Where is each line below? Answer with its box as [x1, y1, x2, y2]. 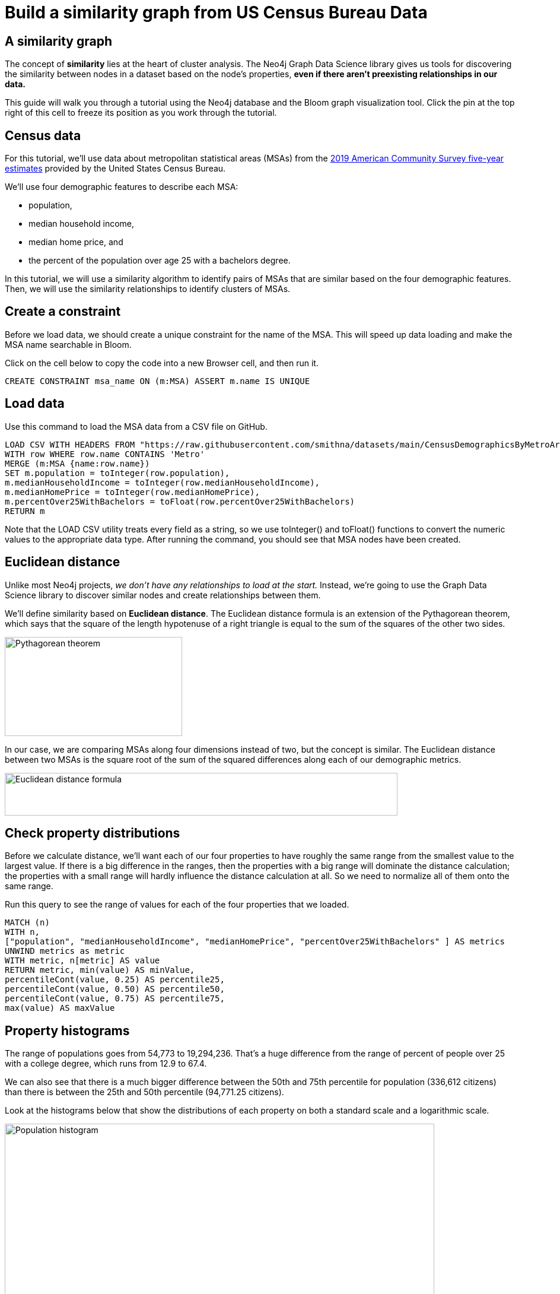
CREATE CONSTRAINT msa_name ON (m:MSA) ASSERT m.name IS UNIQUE [5, 376, 310, 386]
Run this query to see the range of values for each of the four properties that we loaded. [5, 899, 349, 910]
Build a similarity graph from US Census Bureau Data [5, 2, 428, 23]
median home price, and [28, 237, 123, 248]
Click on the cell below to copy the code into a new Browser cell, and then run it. [5, 357, 319, 368]
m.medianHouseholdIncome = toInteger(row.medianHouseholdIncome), [5, 477, 320, 487]
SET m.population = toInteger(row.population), [5, 468, 230, 478]
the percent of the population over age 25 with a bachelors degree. [28, 255, 291, 266]
